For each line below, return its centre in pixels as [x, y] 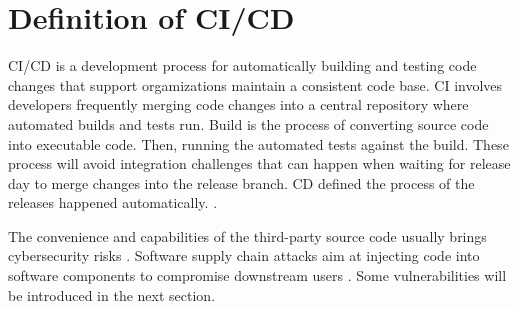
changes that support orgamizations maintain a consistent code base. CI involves [255, 84]
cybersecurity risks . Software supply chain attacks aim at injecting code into [244, 255]
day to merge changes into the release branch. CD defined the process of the [241, 182]
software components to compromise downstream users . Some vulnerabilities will [257, 275]
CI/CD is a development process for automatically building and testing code [242, 65]
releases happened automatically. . [113, 202]
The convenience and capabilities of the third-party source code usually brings [247, 235]
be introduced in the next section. [112, 294]
